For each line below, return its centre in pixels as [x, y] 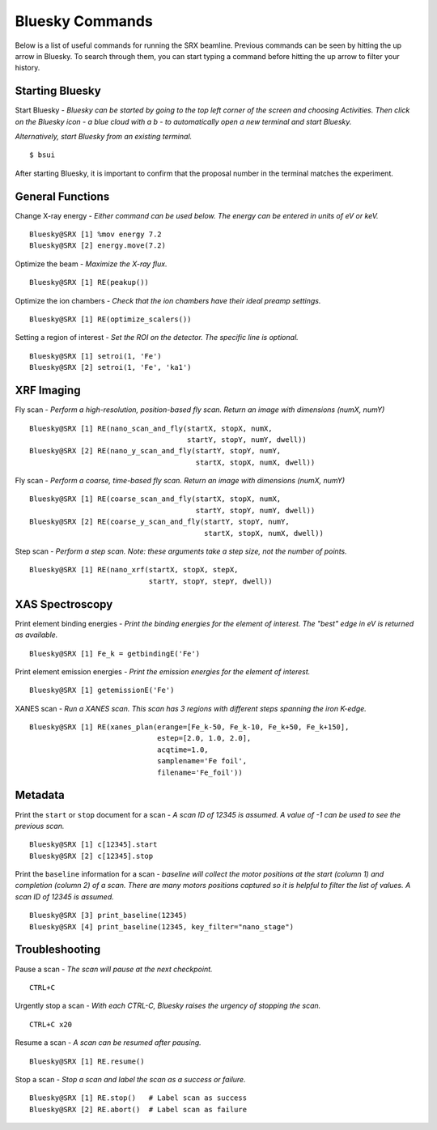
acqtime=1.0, [183, 750]
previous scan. [40, 826]
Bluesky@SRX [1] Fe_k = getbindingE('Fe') [115, 653]
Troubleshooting [58, 950]
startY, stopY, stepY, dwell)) [210, 581]
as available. [36, 635]
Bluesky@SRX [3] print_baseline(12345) [108, 915]
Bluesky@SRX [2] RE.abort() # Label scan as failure [138, 1109]
